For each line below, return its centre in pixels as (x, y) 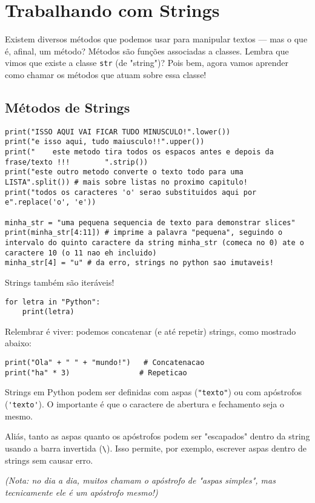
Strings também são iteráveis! (60, 282)
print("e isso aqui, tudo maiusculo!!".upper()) (105, 142)
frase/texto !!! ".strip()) (77, 162)
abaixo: (18, 343)
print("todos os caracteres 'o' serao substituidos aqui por (131, 192)
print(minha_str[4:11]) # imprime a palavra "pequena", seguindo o (144, 233)
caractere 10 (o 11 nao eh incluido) (81, 253)
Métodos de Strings (68, 107)
